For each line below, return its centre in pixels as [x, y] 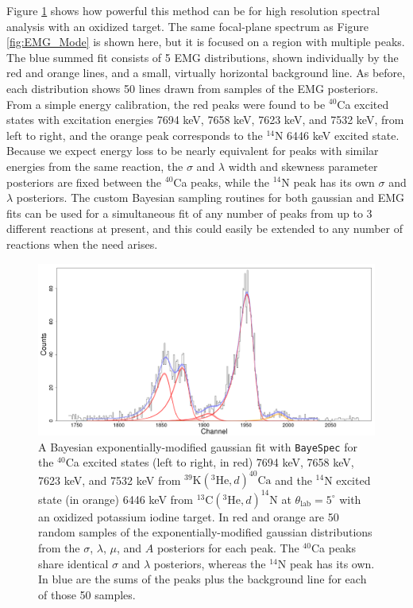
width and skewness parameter [303, 166]
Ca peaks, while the [221, 182]
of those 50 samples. [87, 594]
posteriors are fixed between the [84, 182]
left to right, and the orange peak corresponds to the [135, 135]
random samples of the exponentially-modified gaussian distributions [205, 532]
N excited [347, 480]
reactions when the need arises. [82, 244]
